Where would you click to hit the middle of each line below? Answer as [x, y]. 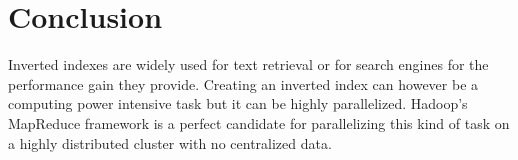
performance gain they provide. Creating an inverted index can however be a [243, 83]
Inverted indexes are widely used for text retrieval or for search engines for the [248, 64]
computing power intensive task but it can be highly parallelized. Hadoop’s [238, 103]
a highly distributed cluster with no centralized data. [170, 142]
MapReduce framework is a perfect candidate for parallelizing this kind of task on [259, 122]
